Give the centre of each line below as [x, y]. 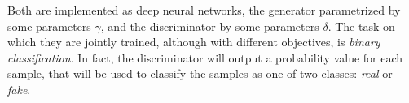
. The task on [361, 26]
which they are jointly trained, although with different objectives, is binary [194, 42]
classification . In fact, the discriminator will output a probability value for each [205, 57]
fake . [19, 89]
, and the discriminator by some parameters [210, 26]
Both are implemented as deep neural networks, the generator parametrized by [204, 10]
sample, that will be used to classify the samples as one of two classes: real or [200, 73]
